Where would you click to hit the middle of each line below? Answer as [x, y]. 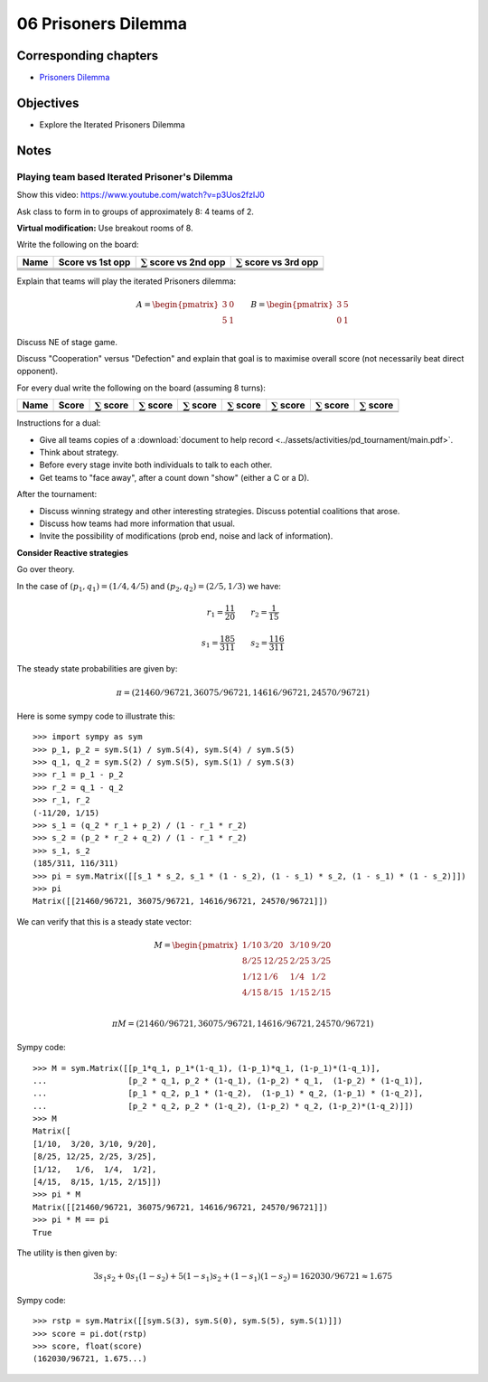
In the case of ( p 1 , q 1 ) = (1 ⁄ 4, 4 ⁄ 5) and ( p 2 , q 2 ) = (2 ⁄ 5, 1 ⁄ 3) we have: [149, 587]
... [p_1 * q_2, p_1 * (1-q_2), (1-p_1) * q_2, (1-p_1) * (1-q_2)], [228, 1093]
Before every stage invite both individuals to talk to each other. [156, 465]
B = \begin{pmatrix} [291, 304]
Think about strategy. [79, 453]
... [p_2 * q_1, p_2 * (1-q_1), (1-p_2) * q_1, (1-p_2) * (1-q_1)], [228, 1081]
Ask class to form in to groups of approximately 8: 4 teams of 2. [136, 212]
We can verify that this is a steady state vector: [104, 921]
